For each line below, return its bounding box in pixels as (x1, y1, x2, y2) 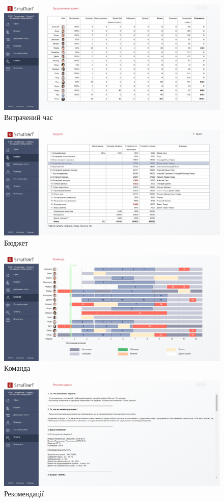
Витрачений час (4, 112, 53, 123)
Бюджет (4, 237, 28, 248)
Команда (4, 363, 31, 373)
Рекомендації (4, 488, 44, 498)
